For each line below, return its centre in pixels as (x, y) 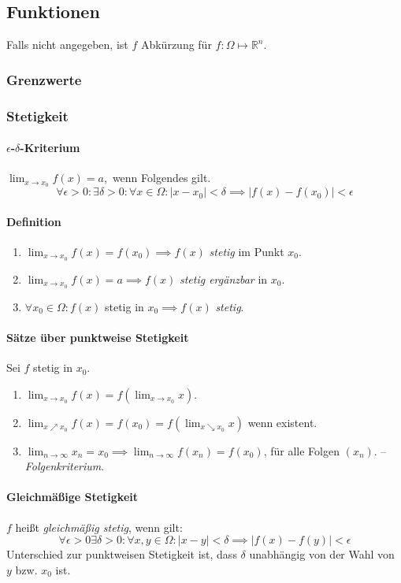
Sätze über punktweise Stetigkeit (98, 337)
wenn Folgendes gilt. (162, 178)
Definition (34, 221)
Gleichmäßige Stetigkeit (72, 497)
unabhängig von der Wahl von (322, 554)
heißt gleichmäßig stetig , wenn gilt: (99, 527)
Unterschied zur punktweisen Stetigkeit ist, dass (122, 554)
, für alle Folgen (301, 450)
